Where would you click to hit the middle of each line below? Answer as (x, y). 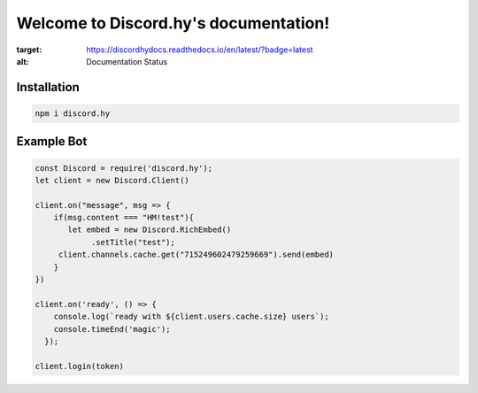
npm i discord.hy (73, 113)
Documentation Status (127, 61)
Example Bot (52, 142)
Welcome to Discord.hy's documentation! (173, 23)
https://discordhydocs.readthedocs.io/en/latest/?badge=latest (200, 50)
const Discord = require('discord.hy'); (123, 168)
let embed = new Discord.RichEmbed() (150, 230)
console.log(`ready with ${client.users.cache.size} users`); (191, 317)
